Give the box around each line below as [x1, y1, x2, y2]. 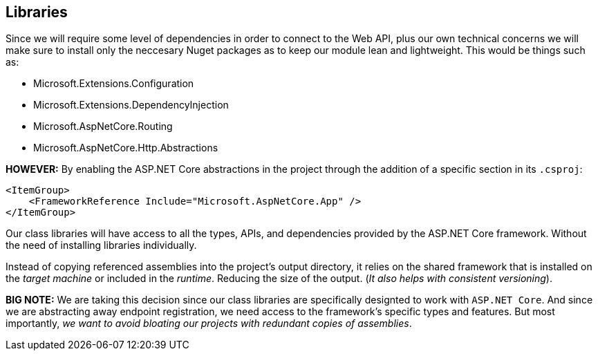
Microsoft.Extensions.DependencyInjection [33, 99, 229, 111]
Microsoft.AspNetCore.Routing [33, 120, 173, 133]
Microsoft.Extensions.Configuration [33, 77, 194, 90]
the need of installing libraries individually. [6, 239, 197, 252]
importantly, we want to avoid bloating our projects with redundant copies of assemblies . [6, 317, 412, 330]
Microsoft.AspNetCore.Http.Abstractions [33, 142, 218, 154]
